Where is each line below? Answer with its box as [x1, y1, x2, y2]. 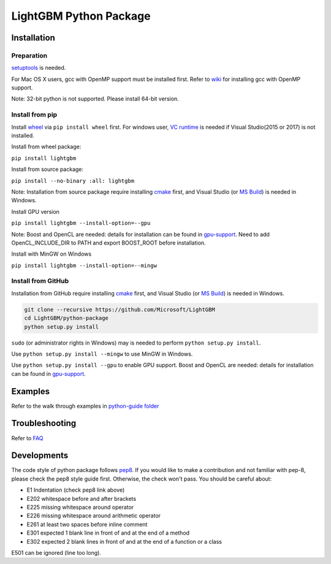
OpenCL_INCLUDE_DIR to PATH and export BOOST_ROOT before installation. [11, 239, 206, 246]
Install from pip [11, 110, 58, 119]
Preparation [11, 51, 48, 59]
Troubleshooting [11, 418, 77, 429]
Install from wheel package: [11, 143, 82, 150]
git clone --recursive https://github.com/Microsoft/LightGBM [24, 306, 215, 313]
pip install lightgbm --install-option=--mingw [11, 262, 158, 269]
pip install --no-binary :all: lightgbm [11, 177, 135, 184]
